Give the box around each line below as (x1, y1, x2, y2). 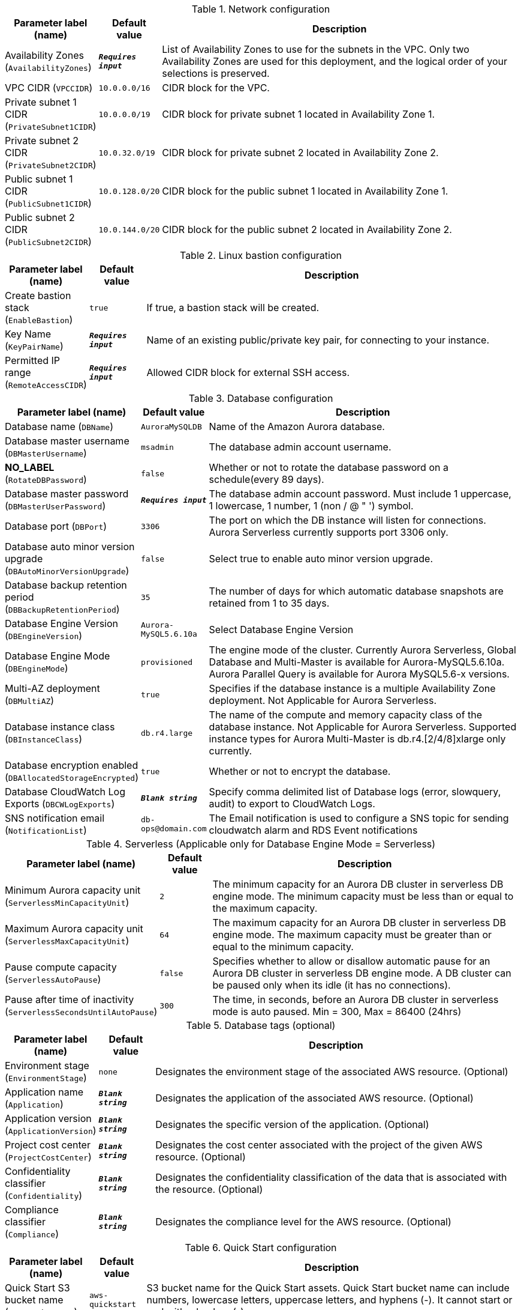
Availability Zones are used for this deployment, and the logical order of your (162, 55, 507, 67)
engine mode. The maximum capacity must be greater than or (212, 929, 492, 941)
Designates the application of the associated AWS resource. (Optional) (155, 1092, 474, 1104)
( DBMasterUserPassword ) (5, 500, 106, 512)
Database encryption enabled (5, 759, 138, 771)
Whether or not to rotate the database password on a (209, 461, 448, 473)
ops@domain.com (141, 824, 207, 833)
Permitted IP (5, 354, 61, 366)
